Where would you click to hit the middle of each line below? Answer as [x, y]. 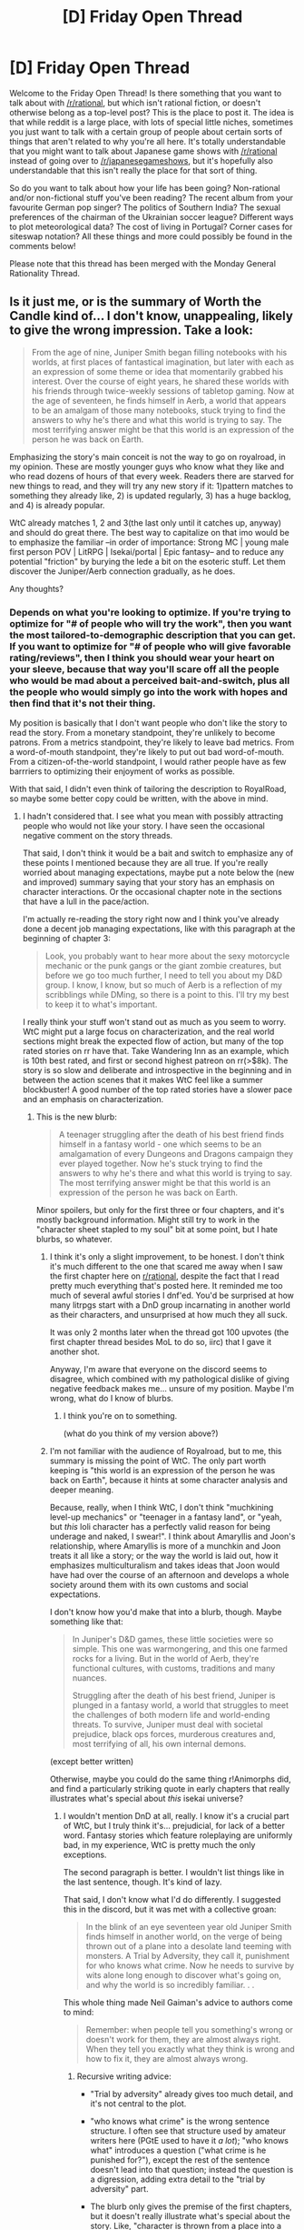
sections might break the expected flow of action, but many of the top [153, 1041]
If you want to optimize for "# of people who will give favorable [151, 646]
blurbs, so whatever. [74, 1240]
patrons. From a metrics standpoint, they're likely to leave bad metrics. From [152, 742]
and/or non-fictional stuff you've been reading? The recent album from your [151, 197]
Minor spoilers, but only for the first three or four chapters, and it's [160, 1210]
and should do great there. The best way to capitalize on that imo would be [150, 532]
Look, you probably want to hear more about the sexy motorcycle [167, 956]
